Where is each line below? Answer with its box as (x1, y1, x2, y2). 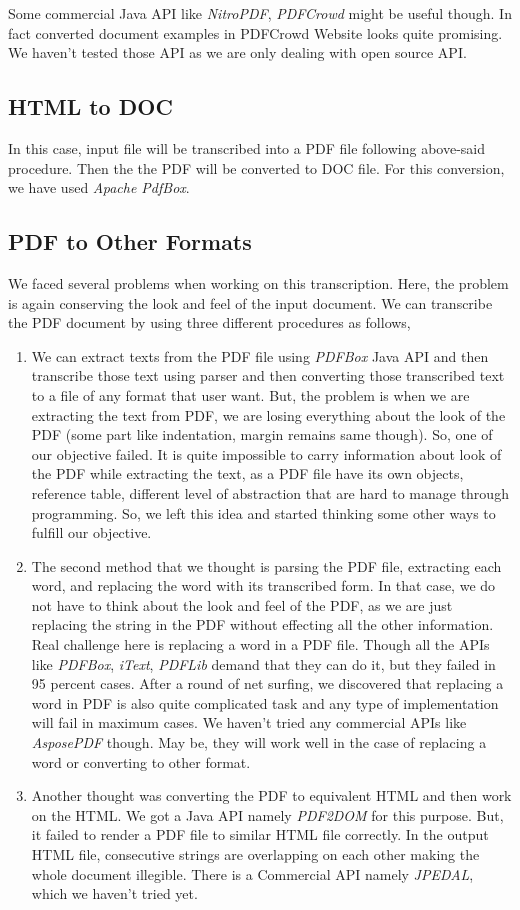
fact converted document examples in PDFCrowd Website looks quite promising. (8, 22, 503, 43)
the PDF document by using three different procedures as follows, (8, 312, 411, 333)
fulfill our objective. (31, 522, 152, 543)
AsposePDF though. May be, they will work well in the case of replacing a (31, 732, 487, 753)
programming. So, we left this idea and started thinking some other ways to (31, 502, 496, 523)
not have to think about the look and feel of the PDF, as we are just (31, 594, 453, 615)
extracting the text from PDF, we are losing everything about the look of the (31, 404, 506, 425)
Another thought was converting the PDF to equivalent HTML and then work (31, 785, 512, 806)
